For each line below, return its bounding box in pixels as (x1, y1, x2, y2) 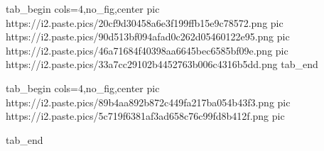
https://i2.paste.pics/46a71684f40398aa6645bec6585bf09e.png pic (6, 43, 288, 57)
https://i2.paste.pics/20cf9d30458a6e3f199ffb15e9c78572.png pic (6, 15, 283, 30)
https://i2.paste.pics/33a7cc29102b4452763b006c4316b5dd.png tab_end (6, 57, 318, 72)
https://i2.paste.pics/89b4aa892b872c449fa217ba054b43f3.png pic (6, 94, 291, 109)
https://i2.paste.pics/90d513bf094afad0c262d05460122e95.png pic (6, 29, 290, 44)
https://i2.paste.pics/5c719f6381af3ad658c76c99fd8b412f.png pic (6, 108, 285, 123)
